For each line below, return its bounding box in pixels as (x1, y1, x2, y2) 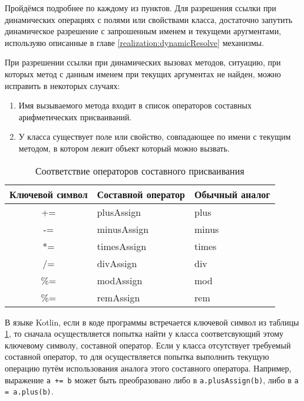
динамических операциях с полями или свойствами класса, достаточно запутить (5, 13, 293, 25)
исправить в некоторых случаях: (5, 79, 120, 91)
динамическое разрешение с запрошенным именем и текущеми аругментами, (5, 25, 282, 37)
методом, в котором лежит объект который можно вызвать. (18, 142, 230, 154)
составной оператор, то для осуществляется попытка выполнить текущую (5, 350, 269, 363)
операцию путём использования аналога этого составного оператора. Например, (5, 361, 292, 374)
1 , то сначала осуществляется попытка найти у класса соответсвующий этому (5, 327, 284, 340)
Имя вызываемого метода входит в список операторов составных (18, 99, 252, 111)
